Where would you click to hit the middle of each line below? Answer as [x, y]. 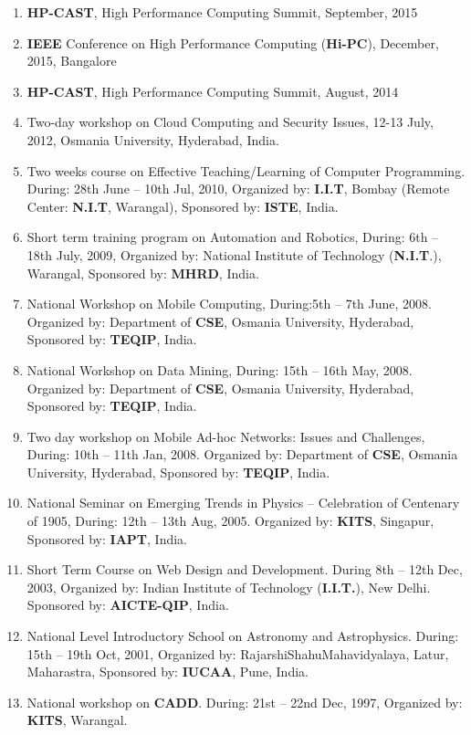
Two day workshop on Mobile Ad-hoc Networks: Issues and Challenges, [226, 436]
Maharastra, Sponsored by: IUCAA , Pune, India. [167, 672]
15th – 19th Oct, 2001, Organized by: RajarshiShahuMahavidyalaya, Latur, [238, 653]
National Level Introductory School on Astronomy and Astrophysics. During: [243, 636]
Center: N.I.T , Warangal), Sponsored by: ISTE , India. [183, 206]
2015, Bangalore [72, 61]
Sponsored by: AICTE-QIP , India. [128, 605]
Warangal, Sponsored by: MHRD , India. [143, 273]
